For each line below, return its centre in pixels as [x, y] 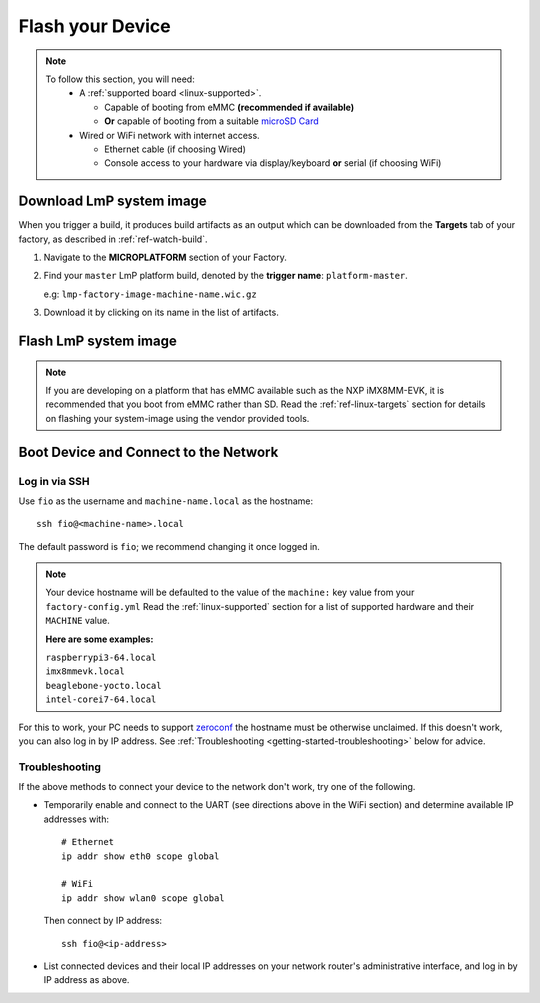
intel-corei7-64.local [101, 699]
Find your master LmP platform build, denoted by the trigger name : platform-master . [226, 276]
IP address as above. [86, 980]
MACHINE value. [77, 621]
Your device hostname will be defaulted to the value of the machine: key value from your [230, 592]
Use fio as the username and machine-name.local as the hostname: [166, 501]
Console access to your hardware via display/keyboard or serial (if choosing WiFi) [273, 163]
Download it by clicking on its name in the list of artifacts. [161, 312]
